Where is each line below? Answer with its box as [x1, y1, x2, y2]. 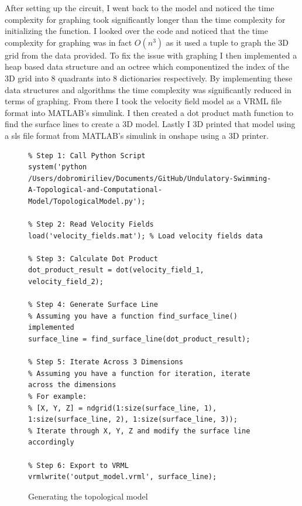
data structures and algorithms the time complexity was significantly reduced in [5, 83, 291, 95]
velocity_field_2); [28, 278, 104, 286]
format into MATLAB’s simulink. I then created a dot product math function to [5, 106, 294, 118]
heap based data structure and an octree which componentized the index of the [5, 60, 289, 73]
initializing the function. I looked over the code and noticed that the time [5, 25, 269, 37]
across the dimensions [28, 381, 116, 389]
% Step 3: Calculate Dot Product [28, 254, 158, 263]
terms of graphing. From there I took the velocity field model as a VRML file [5, 95, 282, 107]
